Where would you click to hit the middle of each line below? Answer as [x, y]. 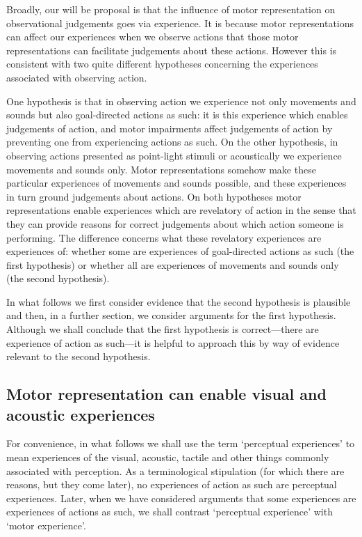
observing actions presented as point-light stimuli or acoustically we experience [174, 155]
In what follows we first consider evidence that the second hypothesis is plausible [179, 301]
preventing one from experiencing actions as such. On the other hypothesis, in [172, 142]
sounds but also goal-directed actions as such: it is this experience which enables [177, 115]
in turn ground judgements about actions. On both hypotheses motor [154, 196]
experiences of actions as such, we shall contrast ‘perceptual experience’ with [170, 512]
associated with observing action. [77, 77]
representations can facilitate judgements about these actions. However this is [172, 50]
